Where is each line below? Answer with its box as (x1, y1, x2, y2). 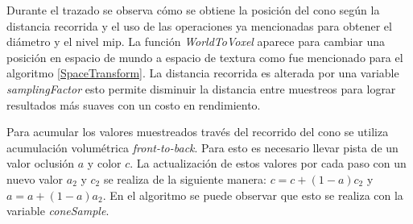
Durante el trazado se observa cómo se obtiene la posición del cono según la (6, 2, 380, 18)
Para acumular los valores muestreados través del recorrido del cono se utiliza (6, 123, 389, 140)
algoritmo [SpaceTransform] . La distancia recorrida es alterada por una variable (6, 64, 399, 81)
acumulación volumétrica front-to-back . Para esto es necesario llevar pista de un (6, 139, 399, 156)
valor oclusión (6, 155, 75, 172)
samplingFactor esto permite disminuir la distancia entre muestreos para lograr (6, 80, 396, 97)
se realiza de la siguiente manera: (103, 170, 266, 187)
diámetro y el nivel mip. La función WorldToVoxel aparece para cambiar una (6, 33, 386, 50)
